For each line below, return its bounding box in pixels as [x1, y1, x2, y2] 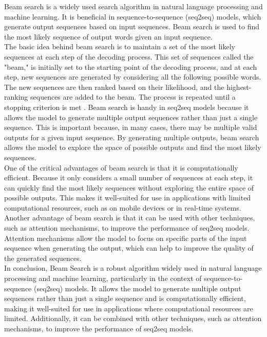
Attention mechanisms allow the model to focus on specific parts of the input [4, 232, 247, 243]
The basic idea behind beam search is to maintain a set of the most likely [4, 41, 235, 52]
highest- [226, 81, 252, 92]
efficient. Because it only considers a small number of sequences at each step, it [4, 172, 253, 183]
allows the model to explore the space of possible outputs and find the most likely [4, 142, 261, 153]
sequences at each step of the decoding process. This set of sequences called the [4, 51, 254, 62]
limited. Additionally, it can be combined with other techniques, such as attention [4, 313, 262, 324]
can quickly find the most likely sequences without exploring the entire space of [4, 182, 254, 193]
